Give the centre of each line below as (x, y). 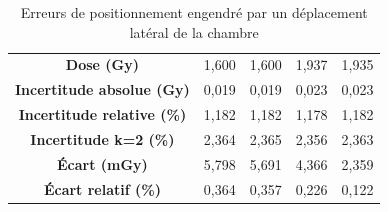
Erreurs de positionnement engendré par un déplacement (194, 12)
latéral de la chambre (194, 31)
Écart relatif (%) (102, 188)
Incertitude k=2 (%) (102, 138)
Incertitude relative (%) (102, 114)
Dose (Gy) (102, 64)
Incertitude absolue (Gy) (102, 89)
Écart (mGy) (102, 163)
